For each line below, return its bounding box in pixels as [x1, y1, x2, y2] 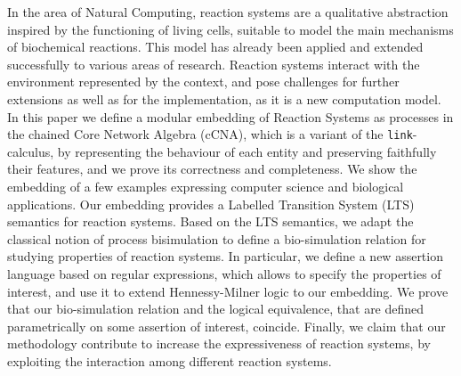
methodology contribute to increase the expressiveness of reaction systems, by [7, 334, 431, 353]
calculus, [7, 142, 54, 160]
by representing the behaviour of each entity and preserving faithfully [57, 142, 437, 160]
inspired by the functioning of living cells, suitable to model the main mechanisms [7, 20, 454, 38]
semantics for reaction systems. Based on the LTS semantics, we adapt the [7, 212, 414, 231]
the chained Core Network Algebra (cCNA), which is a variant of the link [7, 125, 413, 143]
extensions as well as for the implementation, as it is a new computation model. [7, 89, 441, 108]
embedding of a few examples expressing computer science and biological [7, 177, 404, 195]
